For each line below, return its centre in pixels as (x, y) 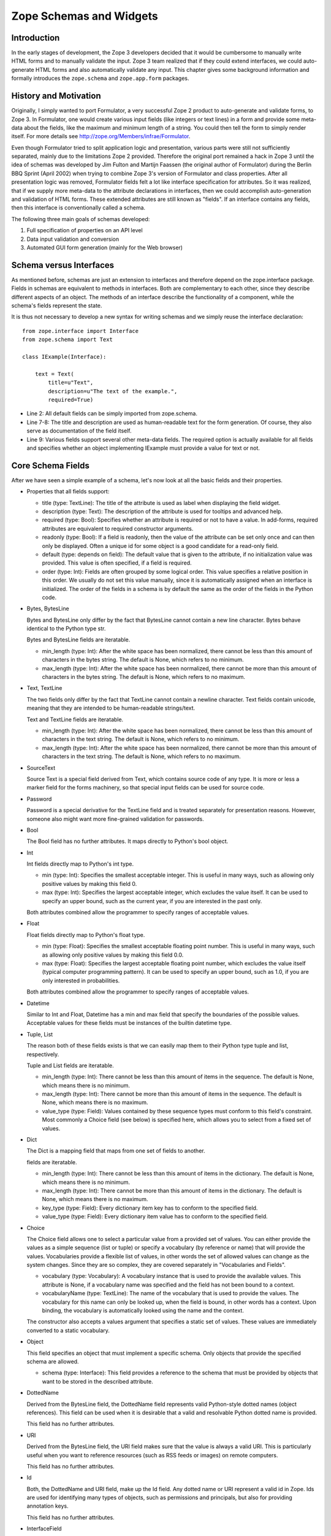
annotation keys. (48, 1506)
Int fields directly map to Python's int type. (80, 864)
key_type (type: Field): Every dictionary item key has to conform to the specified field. (150, 1208)
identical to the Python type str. (66, 629)
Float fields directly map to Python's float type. (86, 935)
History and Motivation (56, 96)
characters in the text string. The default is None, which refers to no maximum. (142, 756)
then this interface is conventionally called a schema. (78, 208)
